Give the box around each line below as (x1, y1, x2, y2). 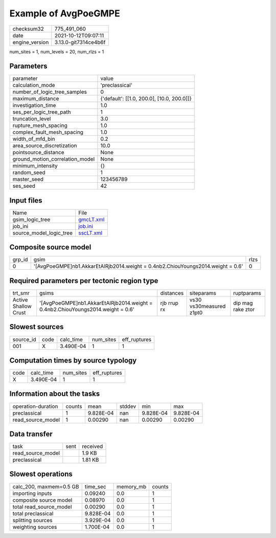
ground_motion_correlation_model (12, 156, 95, 163)
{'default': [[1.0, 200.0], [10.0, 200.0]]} (100, 95, 192, 102)
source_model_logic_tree (12, 229, 73, 236)
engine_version (12, 38, 49, 46)
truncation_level (12, 115, 51, 122)
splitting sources (12, 517, 53, 524)
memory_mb (117, 483, 147, 490)
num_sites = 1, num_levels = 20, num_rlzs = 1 (9, 49, 104, 55)
